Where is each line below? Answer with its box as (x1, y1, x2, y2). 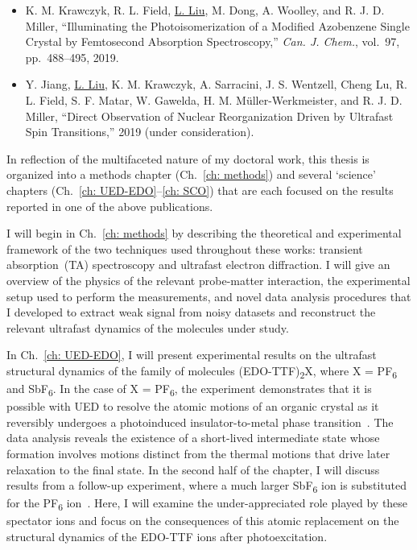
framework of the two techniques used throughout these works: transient (6, 240, 363, 257)
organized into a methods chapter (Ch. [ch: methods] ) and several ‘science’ (6, 166, 376, 183)
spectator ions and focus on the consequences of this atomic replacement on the (6, 512, 399, 529)
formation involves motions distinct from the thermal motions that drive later (6, 445, 390, 461)
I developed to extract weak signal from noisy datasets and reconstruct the (6, 304, 376, 320)
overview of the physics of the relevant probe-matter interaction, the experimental (6, 271, 411, 288)
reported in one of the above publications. (6, 197, 213, 214)
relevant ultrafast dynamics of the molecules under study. (6, 319, 289, 336)
